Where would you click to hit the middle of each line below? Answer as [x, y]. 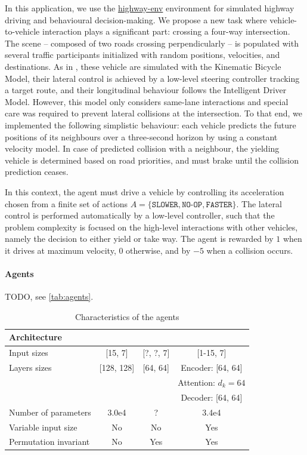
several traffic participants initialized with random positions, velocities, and [142, 55]
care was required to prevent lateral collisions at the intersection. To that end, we [154, 113]
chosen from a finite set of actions [66, 203]
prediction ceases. [37, 172]
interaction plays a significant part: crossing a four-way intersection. [166, 31]
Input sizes [29, 353]
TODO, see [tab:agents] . [49, 296]
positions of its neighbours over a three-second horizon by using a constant [141, 136]
